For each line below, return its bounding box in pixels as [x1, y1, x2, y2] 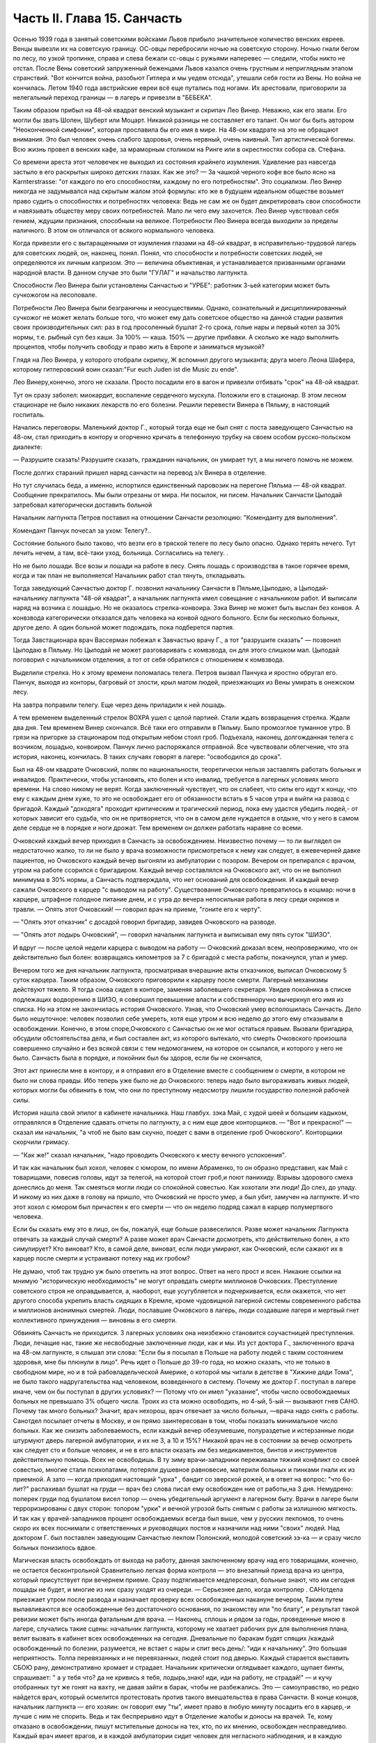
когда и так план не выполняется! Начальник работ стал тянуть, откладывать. [13, 572, 246, 580]
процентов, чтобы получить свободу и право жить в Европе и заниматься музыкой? [13, 342, 265, 351]
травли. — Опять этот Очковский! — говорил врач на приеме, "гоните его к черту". [13, 905, 262, 913]
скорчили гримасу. [13, 1138, 70, 1146]
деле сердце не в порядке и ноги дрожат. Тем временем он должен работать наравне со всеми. [13, 823, 303, 832]
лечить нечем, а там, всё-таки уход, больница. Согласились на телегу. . [13, 549, 229, 557]
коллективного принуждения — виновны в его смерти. [13, 1316, 178, 1324]
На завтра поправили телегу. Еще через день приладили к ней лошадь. [13, 701, 226, 709]
